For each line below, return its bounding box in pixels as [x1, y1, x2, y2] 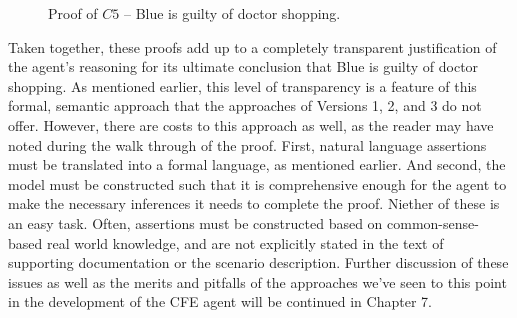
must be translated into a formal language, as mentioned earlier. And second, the [8, 154, 506, 175]
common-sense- [387, 212, 479, 233]
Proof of [48, 3, 98, 23]
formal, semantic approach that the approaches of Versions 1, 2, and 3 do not [8, 95, 482, 116]
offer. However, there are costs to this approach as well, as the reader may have [8, 114, 494, 135]
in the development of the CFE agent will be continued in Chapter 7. [8, 291, 432, 312]
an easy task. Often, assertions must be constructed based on [8, 212, 383, 233]
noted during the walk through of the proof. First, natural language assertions [8, 134, 487, 155]
